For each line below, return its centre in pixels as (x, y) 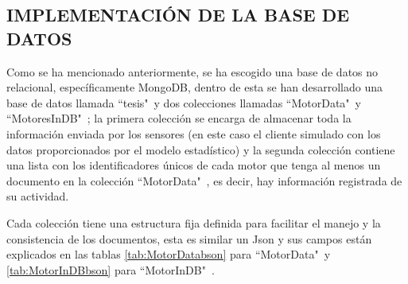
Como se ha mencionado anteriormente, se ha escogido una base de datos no (192, 71)
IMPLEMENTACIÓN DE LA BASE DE (178, 15)
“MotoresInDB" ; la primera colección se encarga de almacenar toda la (179, 118)
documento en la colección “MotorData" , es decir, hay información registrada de (204, 180)
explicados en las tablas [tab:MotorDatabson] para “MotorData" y (169, 254)
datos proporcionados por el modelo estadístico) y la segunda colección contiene (201, 149)
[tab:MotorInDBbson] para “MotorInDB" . (111, 269)
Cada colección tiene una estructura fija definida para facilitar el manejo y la (194, 222)
